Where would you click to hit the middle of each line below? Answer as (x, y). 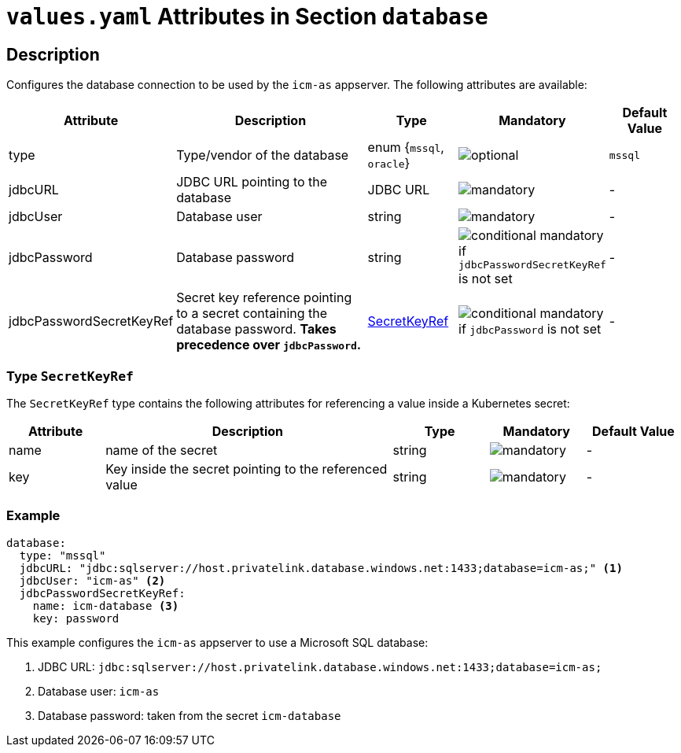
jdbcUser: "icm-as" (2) (92, 580)
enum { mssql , (406, 148)
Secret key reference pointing (264, 298)
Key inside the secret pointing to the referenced (247, 469)
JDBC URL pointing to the (252, 182)
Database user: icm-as (99, 691)
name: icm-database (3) (106, 605)
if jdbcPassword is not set (530, 329)
